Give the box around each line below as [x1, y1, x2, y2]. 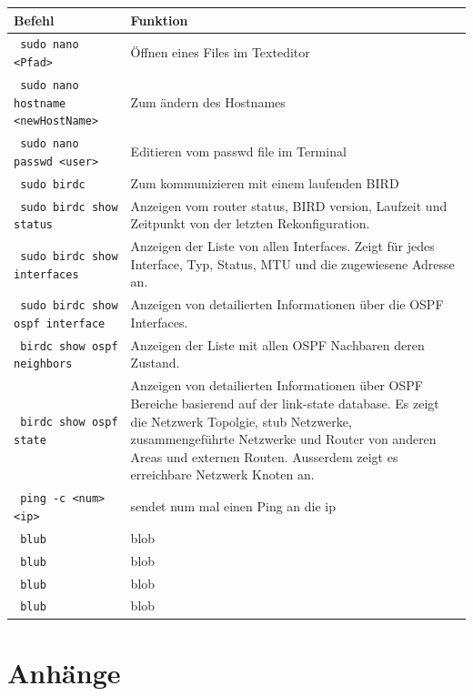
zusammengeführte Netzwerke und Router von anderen [130, 429, 437, 449]
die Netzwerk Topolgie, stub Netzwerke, [130, 411, 352, 430]
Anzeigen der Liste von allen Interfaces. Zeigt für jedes [130, 237, 435, 256]
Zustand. [130, 353, 180, 372]
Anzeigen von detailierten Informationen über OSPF [130, 376, 423, 395]
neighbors [14, 358, 73, 371]
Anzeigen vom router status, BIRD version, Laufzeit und [130, 196, 448, 215]
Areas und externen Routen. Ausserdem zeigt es [130, 447, 398, 466]
